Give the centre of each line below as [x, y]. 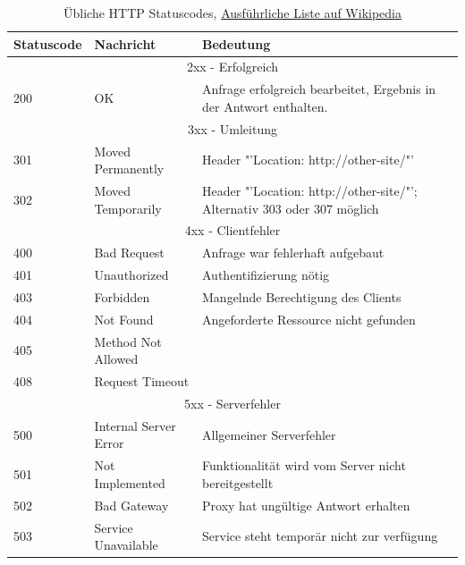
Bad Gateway [131, 505]
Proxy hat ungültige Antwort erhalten [306, 505]
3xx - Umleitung [232, 128]
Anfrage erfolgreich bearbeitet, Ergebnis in [319, 89]
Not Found [124, 319]
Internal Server [135, 425]
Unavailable [126, 545]
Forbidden [122, 296]
